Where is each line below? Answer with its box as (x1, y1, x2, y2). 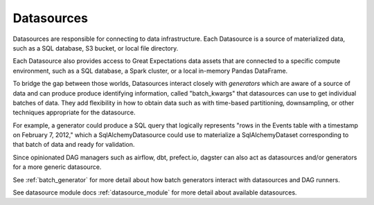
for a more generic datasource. (12, 163, 102, 171)
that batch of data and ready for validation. (12, 141, 135, 149)
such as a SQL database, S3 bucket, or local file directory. (12, 44, 179, 52)
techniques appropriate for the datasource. (12, 108, 136, 117)
